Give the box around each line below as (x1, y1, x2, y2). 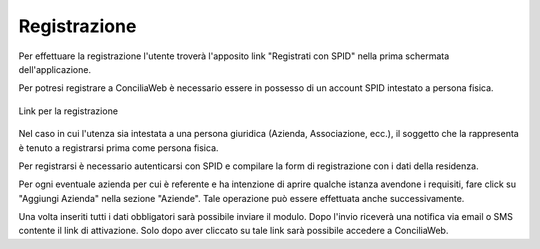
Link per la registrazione (18, 105, 119, 117)
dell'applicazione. (18, 63, 92, 75)
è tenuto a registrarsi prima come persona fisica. (18, 141, 219, 154)
